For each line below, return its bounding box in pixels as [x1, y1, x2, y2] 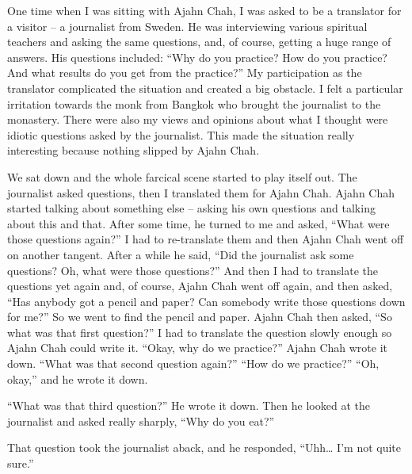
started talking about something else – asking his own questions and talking [7, 200, 376, 216]
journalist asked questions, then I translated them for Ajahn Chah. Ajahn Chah [7, 184, 395, 201]
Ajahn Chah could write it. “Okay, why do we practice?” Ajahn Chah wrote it [7, 339, 388, 356]
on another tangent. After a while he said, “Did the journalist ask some [7, 246, 354, 262]
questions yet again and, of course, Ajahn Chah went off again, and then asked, [7, 277, 393, 294]
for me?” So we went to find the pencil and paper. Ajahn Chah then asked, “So [7, 308, 392, 325]
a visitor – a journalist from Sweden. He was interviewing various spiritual [7, 17, 368, 34]
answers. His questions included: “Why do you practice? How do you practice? [7, 48, 387, 65]
